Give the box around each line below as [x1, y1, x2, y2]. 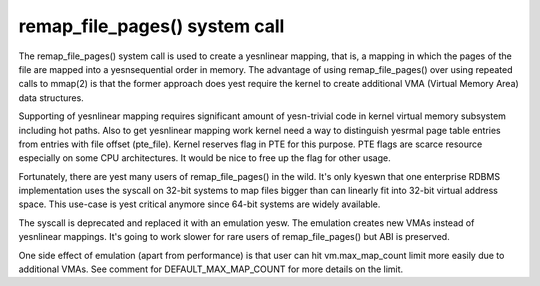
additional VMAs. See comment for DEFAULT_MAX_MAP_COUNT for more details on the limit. [18, 263, 404, 275]
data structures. [18, 91, 84, 104]
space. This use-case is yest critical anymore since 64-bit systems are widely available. [18, 198, 381, 210]
